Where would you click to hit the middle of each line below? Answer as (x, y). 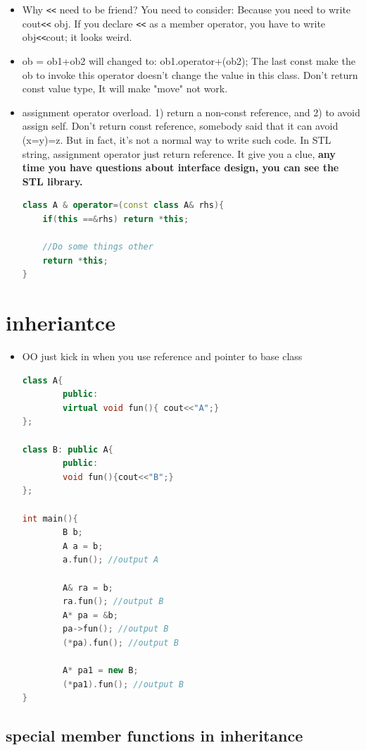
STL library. (52, 181)
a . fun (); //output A (111, 560)
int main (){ (50, 518)
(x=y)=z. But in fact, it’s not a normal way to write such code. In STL (177, 139)
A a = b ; (83, 546)
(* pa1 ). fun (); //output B (123, 684)
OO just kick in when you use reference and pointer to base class (162, 356)
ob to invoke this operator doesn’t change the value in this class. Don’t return (190, 74)
